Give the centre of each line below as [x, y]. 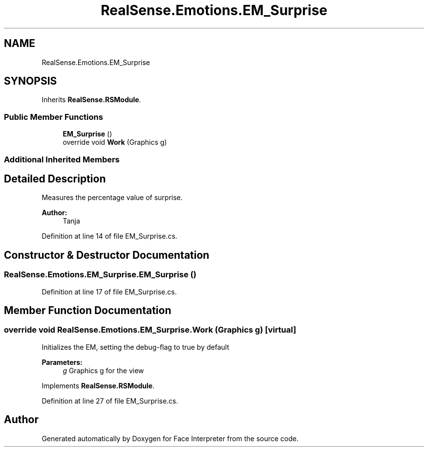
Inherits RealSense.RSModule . [91, 100]
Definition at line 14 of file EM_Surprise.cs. [109, 236]
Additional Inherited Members [62, 159]
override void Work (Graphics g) [115, 142]
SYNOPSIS [31, 81]
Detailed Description [55, 179]
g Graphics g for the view [103, 370]
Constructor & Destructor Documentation [107, 255]
